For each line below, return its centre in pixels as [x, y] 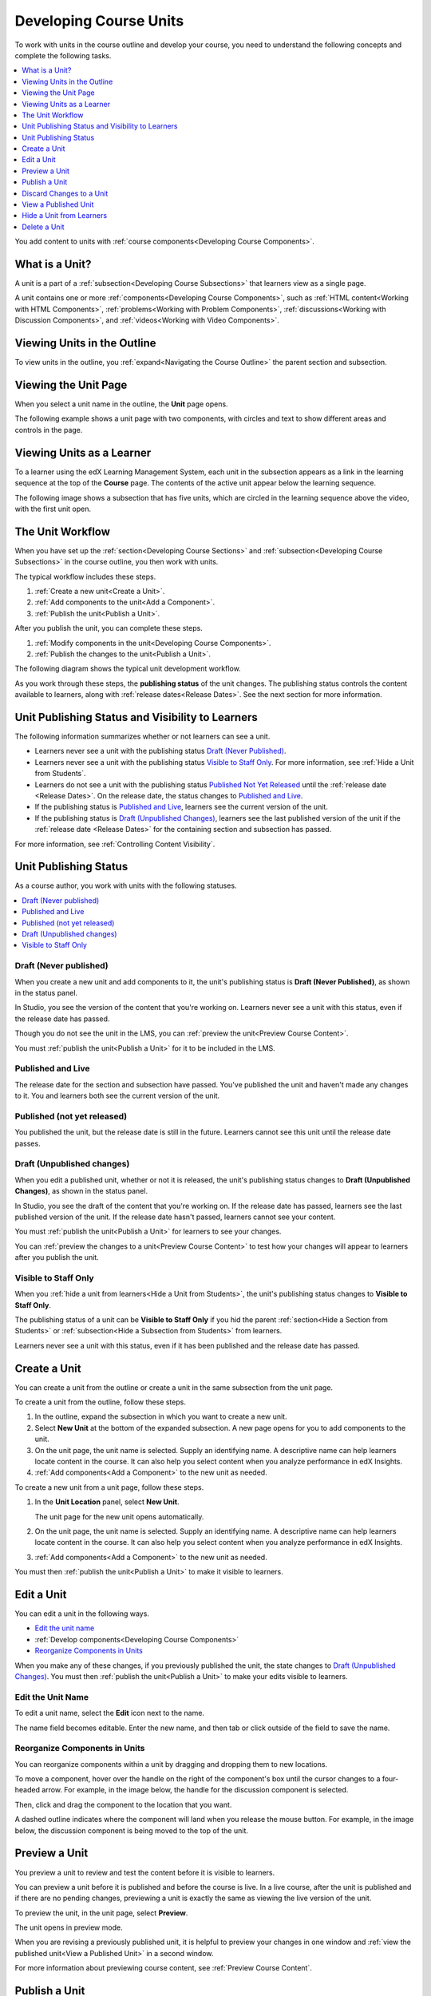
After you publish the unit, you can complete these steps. [109, 628]
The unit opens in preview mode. [69, 1927]
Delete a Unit [43, 227]
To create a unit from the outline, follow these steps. [101, 1402]
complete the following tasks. [63, 55]
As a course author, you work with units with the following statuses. [126, 885]
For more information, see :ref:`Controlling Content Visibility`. [115, 844]
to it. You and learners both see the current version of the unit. [117, 1096]
